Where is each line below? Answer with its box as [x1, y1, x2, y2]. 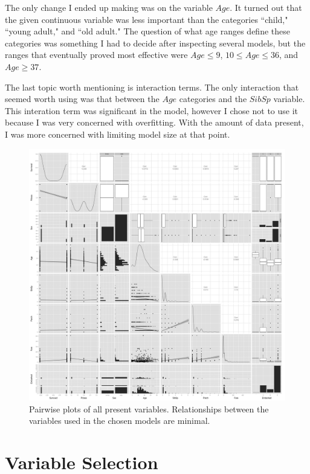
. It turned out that [230, 1, 302, 13]
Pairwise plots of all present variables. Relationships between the [29, 402, 269, 415]
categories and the [179, 92, 247, 105]
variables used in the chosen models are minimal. [29, 414, 210, 427]
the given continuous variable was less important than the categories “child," [5, 13, 288, 25]
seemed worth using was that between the [5, 92, 160, 105]
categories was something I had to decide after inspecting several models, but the [5, 36, 306, 49]
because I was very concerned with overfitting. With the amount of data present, [5, 116, 304, 129]
